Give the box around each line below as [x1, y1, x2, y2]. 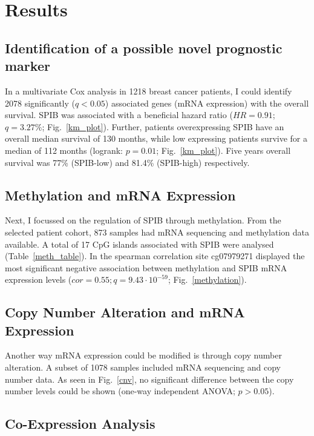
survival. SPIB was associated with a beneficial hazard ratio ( [5, 108, 233, 121]
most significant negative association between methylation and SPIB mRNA [5, 261, 287, 274]
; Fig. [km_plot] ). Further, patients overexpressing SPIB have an [42, 120, 284, 133]
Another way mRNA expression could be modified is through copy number [5, 349, 282, 362]
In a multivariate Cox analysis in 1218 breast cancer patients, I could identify [5, 84, 292, 97]
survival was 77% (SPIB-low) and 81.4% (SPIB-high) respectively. [5, 156, 250, 168]
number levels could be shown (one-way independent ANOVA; [5, 385, 235, 397]
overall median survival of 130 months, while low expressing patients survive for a [5, 132, 307, 145]
